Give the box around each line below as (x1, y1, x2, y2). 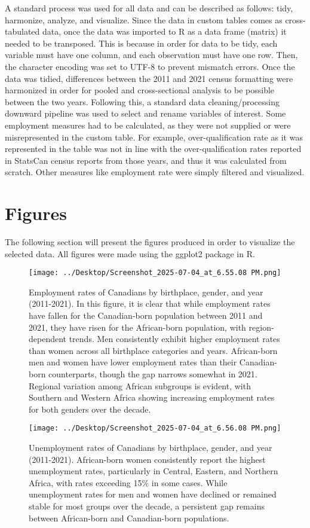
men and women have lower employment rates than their (29, 356, 237, 368)
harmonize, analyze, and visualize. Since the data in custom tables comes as (5, 13, 283, 26)
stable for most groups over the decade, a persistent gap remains (29, 500, 265, 512)
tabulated (5, 25, 40, 38)
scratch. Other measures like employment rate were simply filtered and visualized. (5, 166, 305, 178)
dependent (29, 332, 67, 345)
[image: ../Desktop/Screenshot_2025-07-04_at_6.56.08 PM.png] (29, 424, 281, 433)
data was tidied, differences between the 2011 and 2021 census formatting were (5, 72, 293, 84)
